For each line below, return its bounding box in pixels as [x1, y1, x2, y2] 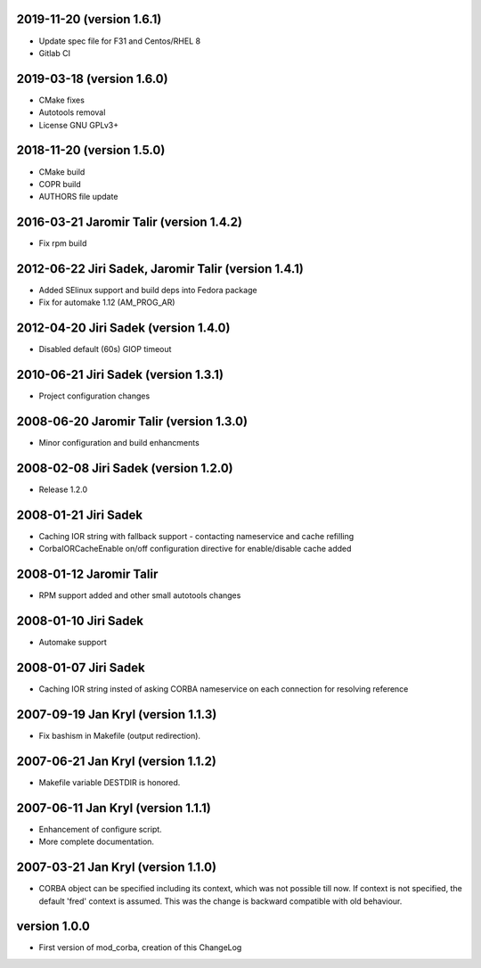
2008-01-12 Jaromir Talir [16, 567, 159, 582]
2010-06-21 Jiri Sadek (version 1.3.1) [16, 367, 224, 382]
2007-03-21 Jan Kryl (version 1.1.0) [16, 860, 217, 875]
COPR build [38, 178, 82, 189]
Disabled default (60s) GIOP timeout [38, 344, 172, 355]
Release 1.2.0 [38, 484, 88, 495]
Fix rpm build [38, 238, 87, 249]
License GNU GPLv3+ [38, 119, 119, 130]
